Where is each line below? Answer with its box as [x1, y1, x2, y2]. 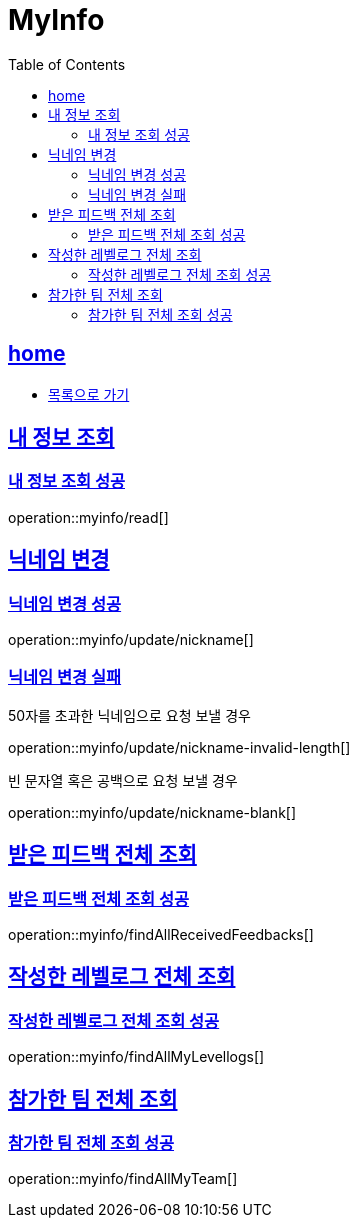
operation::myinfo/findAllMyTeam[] [8, 1170, 238, 1188]
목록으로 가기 [48, 385, 130, 403]
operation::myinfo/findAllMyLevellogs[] [8, 1048, 265, 1066]
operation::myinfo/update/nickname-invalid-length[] [8, 738, 351, 756]
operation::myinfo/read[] [8, 508, 169, 526]
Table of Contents [8, 55, 126, 73]
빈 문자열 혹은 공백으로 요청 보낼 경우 [8, 771, 238, 789]
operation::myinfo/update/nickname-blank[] [8, 803, 297, 821]
